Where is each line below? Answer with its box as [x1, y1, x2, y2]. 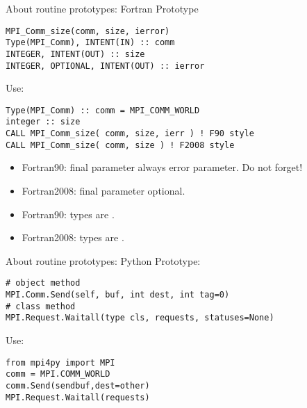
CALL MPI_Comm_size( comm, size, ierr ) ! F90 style [6, 129, 254, 139]
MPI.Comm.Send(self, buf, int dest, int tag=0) [6, 290, 230, 300]
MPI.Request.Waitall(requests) [6, 392, 150, 402]
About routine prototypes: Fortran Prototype [6, 1, 199, 15]
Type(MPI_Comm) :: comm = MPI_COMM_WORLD [6, 105, 200, 115]
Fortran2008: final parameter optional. [22, 183, 185, 198]
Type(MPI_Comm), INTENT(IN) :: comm [6, 38, 175, 48]
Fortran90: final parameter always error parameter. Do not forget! [22, 160, 303, 174]
